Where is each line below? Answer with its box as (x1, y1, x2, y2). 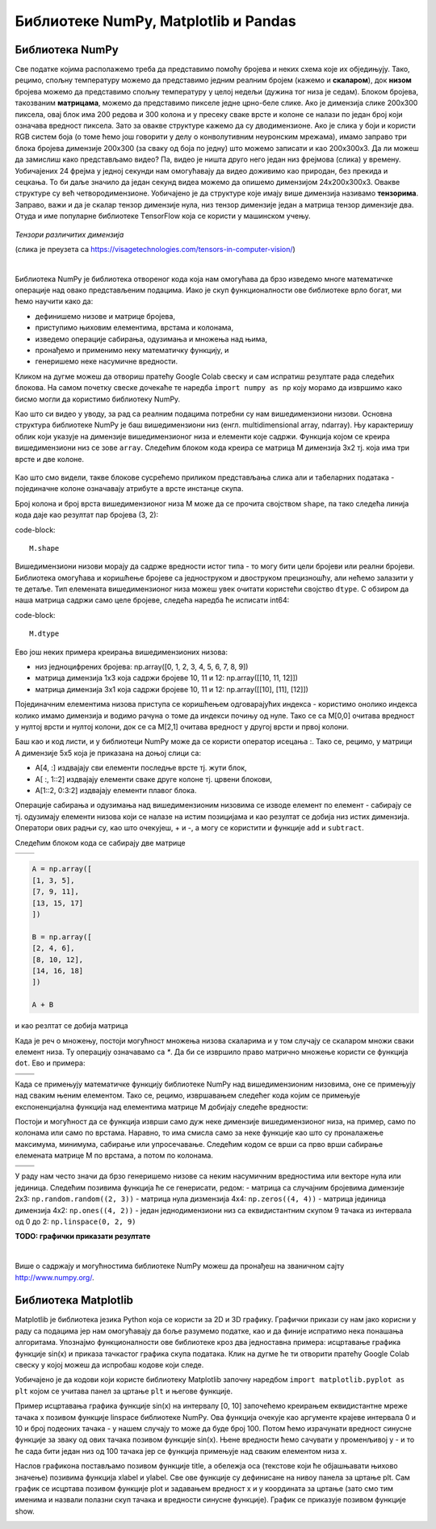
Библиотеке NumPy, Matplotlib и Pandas (15, 12, 296, 30)
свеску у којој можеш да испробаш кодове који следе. (15, 1360, 204, 1370)
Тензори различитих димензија (15, 229, 124, 239)
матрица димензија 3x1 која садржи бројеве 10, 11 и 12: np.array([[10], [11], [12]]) (35, 684, 308, 694)
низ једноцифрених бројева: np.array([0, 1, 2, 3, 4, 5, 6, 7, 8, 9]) (35, 662, 249, 672)
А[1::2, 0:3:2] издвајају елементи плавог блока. (35, 785, 197, 795)
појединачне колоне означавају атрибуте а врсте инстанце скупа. (15, 484, 244, 494)
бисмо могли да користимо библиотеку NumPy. (15, 394, 181, 404)
